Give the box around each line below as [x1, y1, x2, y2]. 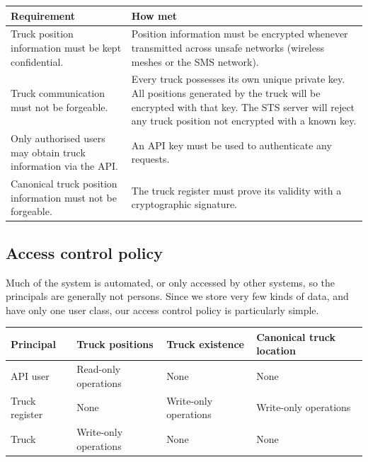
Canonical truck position [11, 176, 117, 191]
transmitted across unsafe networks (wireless [131, 40, 324, 54]
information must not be [11, 190, 117, 204]
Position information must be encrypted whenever [131, 26, 348, 41]
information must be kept [11, 40, 122, 54]
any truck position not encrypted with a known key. [131, 113, 357, 128]
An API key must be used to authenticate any [131, 137, 332, 152]
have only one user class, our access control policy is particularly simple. [6, 302, 319, 317]
